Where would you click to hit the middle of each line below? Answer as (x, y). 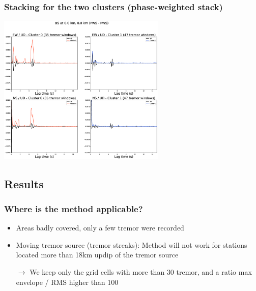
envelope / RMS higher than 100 (67, 282)
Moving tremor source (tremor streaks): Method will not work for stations (132, 244)
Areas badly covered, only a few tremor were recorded (100, 228)
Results (24, 183)
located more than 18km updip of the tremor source (97, 255)
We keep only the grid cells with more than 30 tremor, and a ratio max (141, 271)
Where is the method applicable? (74, 208)
